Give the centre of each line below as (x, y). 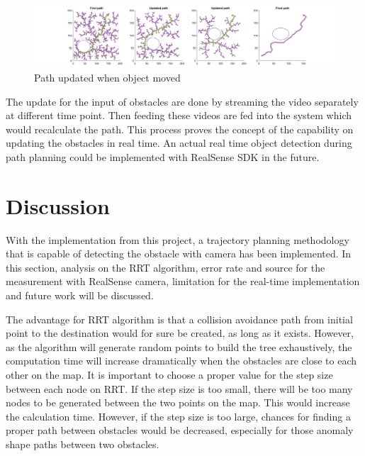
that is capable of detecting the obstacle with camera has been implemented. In (179, 254)
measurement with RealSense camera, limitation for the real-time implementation (183, 281)
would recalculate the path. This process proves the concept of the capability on (180, 129)
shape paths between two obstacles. (83, 444)
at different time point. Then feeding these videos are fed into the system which (179, 115)
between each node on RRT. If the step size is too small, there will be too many (179, 388)
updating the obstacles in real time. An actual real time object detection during (179, 143)
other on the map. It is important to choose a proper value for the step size (169, 374)
